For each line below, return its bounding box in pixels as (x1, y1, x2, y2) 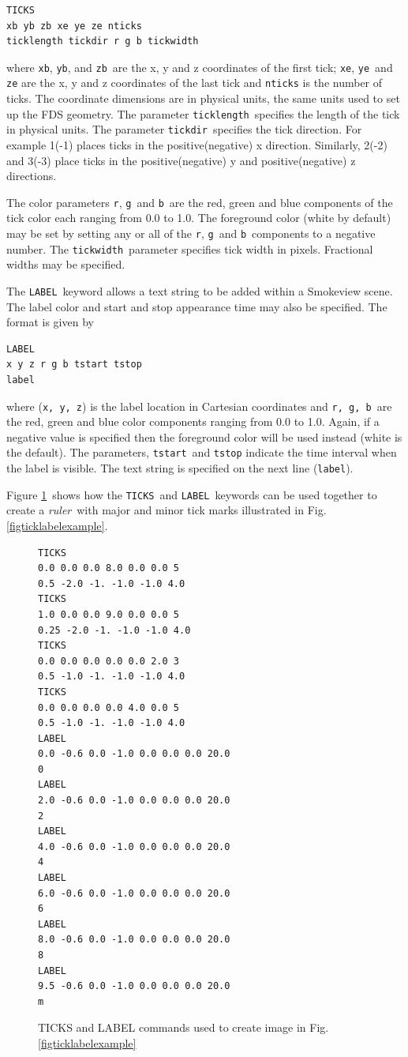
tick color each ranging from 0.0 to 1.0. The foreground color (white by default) (6, 209, 391, 226)
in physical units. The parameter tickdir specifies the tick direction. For (6, 121, 362, 137)
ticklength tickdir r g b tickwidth (6, 36, 199, 47)
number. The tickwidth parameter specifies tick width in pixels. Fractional (6, 240, 373, 257)
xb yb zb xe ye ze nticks (6, 20, 142, 32)
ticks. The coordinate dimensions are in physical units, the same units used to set (6, 90, 400, 107)
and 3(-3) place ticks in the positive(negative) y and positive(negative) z (6, 152, 356, 168)
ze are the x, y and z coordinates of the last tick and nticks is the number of (6, 74, 383, 91)
